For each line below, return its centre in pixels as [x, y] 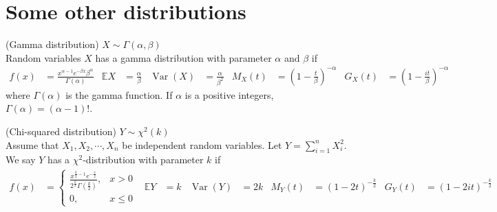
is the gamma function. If [119, 94]
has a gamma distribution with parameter [183, 57]
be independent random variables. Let [202, 144]
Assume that [32, 144]
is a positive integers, [229, 94]
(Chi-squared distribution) [61, 131]
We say [21, 160]
